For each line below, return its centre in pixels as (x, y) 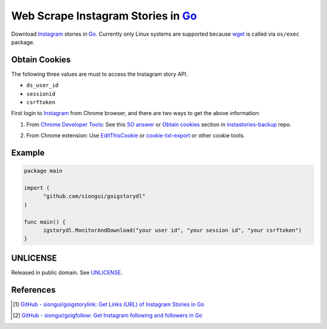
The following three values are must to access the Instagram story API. (99, 74)
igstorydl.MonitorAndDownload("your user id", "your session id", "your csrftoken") (173, 230)
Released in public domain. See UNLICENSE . (67, 272)
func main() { (45, 222)
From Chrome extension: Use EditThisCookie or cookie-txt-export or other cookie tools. (136, 136)
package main (43, 171)
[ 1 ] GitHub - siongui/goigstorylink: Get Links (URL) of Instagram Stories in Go (109, 304)
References (33, 290)
